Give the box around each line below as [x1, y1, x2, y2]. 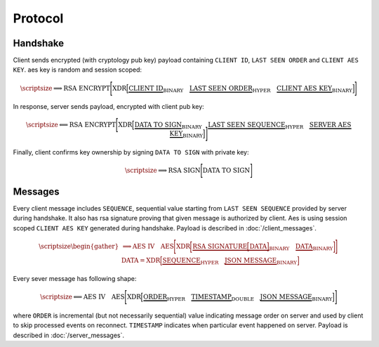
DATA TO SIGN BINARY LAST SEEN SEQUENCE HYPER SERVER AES [134, 121, 352, 131]
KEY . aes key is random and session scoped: [13, 65, 142, 74]
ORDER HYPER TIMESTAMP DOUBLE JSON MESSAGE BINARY [142, 293, 333, 303]
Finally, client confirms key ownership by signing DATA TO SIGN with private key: [13, 148, 249, 156]
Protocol [13, 11, 64, 26]
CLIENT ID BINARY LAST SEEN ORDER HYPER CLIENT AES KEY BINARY [128, 84, 352, 94]
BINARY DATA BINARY [269, 242, 333, 252]
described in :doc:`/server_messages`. [13, 331, 125, 339]
